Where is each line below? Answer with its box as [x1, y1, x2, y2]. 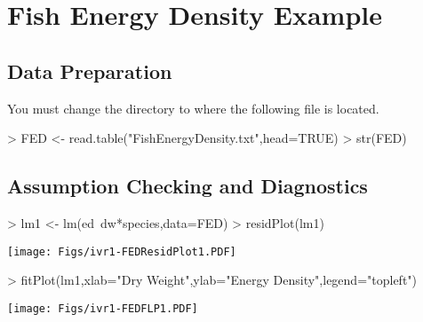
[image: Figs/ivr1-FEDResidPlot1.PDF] [7, 245, 236, 258]
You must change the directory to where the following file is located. [7, 98, 379, 117]
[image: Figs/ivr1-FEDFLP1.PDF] [7, 302, 198, 315]
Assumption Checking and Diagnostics [7, 172, 368, 200]
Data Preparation [7, 57, 172, 84]
